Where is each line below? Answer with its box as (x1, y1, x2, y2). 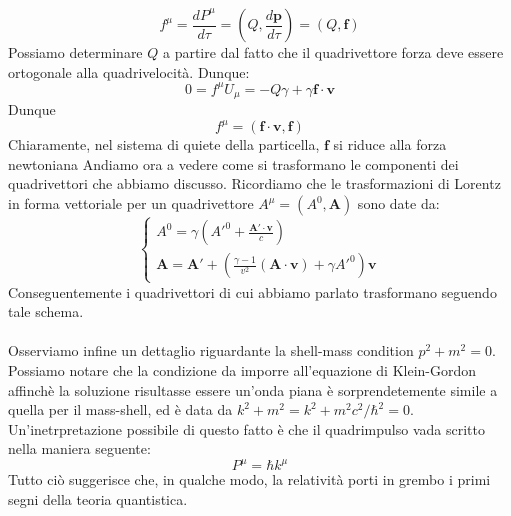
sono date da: (357, 193, 440, 214)
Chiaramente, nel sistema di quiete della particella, (8, 134, 320, 155)
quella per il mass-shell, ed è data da (8, 399, 233, 420)
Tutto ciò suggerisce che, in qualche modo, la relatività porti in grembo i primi (8, 469, 491, 490)
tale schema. (8, 301, 84, 322)
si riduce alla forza (333, 134, 447, 155)
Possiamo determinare (8, 42, 143, 62)
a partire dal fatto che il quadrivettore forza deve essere (162, 42, 504, 62)
